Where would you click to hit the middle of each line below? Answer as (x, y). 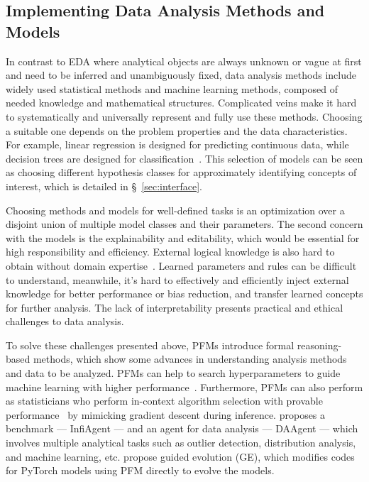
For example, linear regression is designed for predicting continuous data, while (177, 144)
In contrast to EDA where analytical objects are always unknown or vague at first (184, 61)
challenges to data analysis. (65, 321)
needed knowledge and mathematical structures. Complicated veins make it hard (181, 103)
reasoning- (319, 345)
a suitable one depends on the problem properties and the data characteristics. (177, 130)
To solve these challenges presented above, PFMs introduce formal (150, 345)
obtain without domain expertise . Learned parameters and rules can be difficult (181, 265)
